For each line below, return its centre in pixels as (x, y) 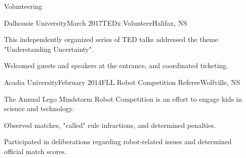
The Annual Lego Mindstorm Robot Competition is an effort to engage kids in (123, 99)
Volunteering (23, 6)
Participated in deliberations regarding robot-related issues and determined (118, 141)
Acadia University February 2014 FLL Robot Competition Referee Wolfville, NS (122, 82)
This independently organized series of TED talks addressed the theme (111, 39)
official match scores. (35, 151)
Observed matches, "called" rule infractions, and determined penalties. (110, 125)
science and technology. (39, 108)
